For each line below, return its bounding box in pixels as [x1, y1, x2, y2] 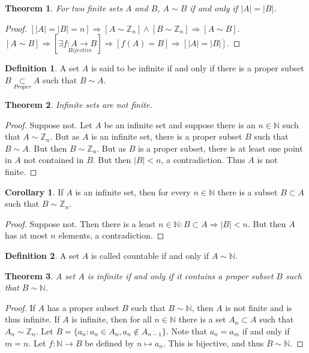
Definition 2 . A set [5, 249, 80, 261]
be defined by [85, 336, 134, 349]
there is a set [178, 313, 226, 325]
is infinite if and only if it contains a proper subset [87, 269, 274, 282]
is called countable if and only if [91, 249, 209, 261]
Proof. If [5, 301, 35, 313]
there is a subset [217, 185, 278, 198]
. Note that [166, 324, 207, 337]
